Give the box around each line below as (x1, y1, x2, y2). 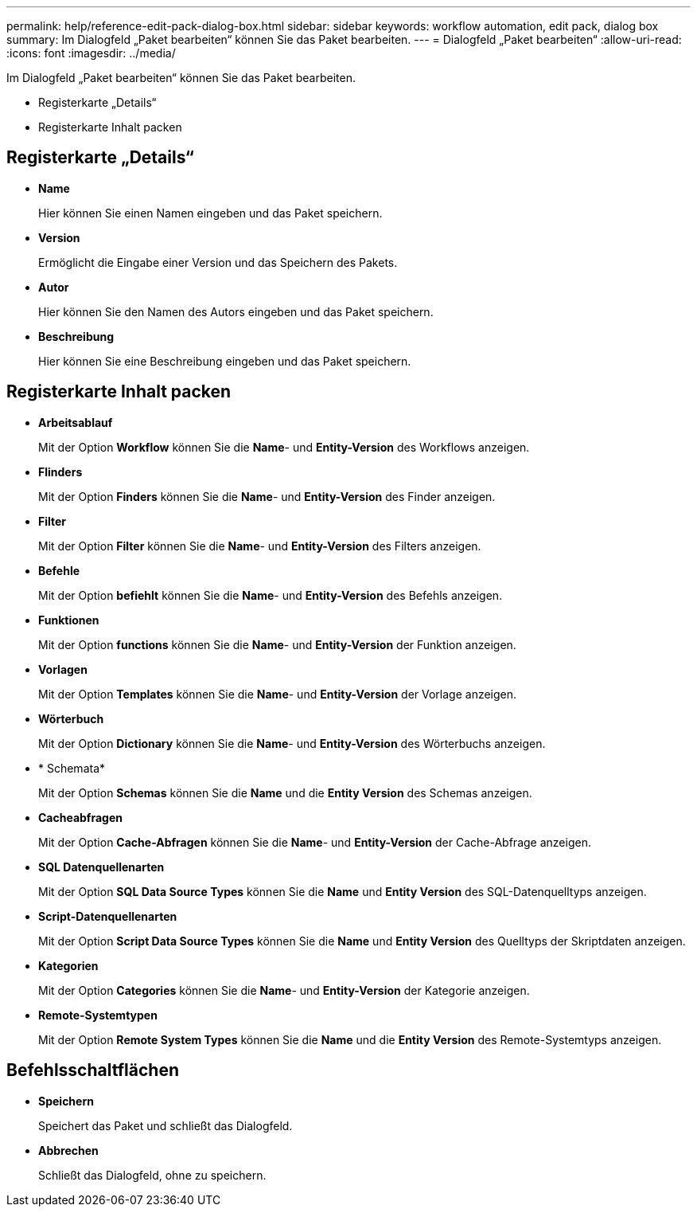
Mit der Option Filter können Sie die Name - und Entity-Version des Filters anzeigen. (38, 538, 481, 553)
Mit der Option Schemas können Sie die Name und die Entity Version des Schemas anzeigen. (38, 785, 532, 800)
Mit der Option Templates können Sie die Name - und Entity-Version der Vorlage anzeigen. (38, 687, 517, 701)
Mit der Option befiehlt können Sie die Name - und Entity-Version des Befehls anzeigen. (38, 588, 503, 602)
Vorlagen (38, 662, 88, 676)
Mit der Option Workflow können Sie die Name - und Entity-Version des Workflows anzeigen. (38, 440, 530, 454)
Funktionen (38, 612, 99, 627)
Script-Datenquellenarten (38, 909, 177, 923)
